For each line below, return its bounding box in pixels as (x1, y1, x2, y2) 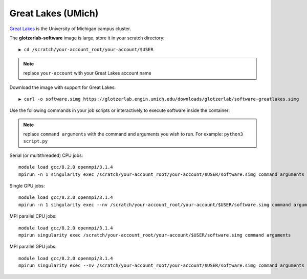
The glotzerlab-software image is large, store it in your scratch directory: (9, 35, 165, 41)
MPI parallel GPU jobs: (9, 243, 57, 250)
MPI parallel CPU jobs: (9, 213, 57, 219)
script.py (23, 138, 48, 144)
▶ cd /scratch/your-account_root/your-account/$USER (18, 46, 153, 53)
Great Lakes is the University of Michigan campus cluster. (9, 26, 131, 32)
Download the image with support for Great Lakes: (9, 84, 116, 90)
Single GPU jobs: (9, 183, 46, 189)
